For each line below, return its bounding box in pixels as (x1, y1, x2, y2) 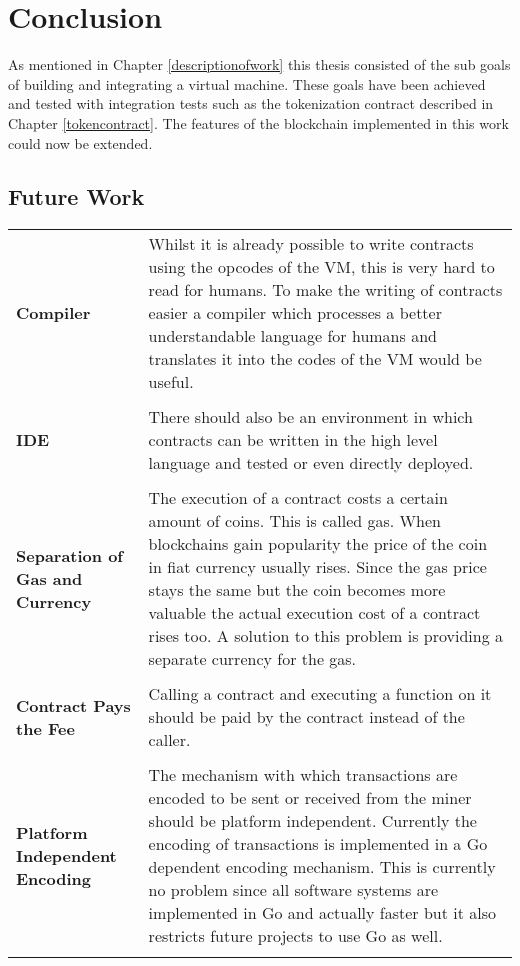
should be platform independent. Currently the (148, 809, 477, 833)
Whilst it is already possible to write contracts (148, 232, 474, 256)
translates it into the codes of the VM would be (148, 347, 482, 371)
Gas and (16, 566, 83, 590)
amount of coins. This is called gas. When (148, 509, 441, 533)
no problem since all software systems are (148, 878, 439, 902)
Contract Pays (16, 693, 131, 717)
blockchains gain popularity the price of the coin (148, 532, 488, 556)
